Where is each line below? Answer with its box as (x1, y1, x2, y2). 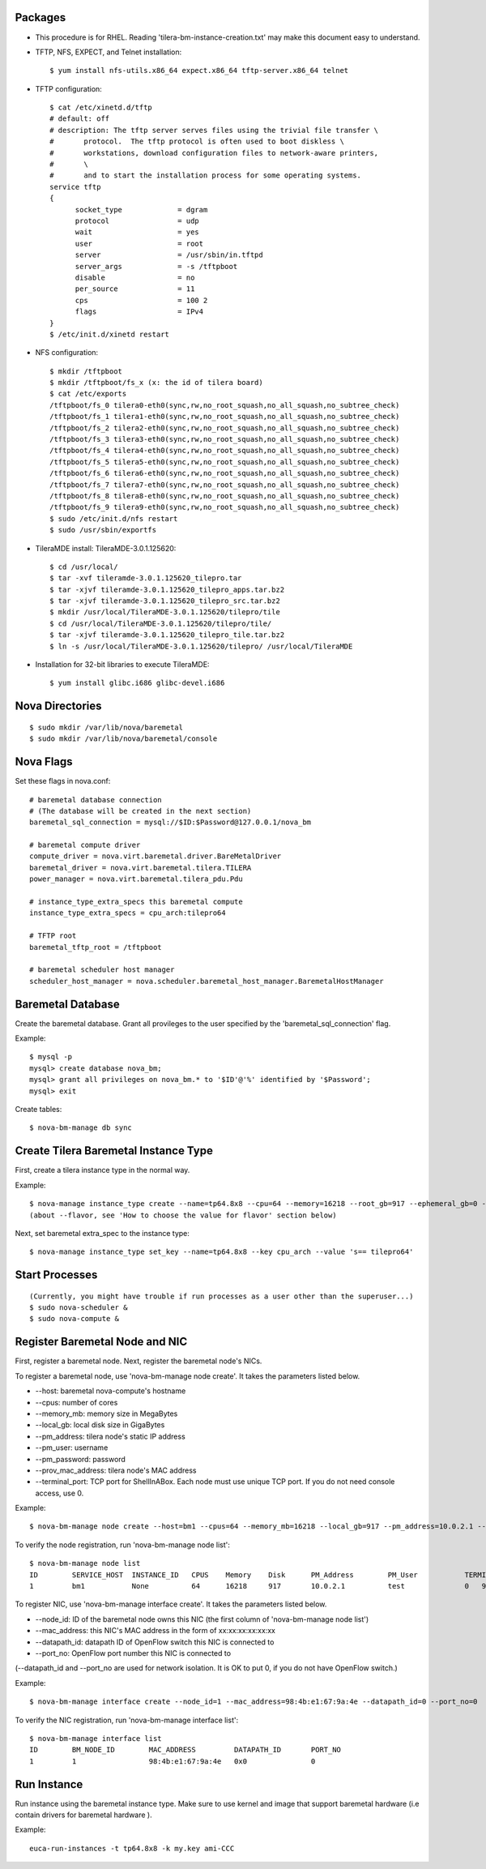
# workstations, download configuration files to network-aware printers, (49, 148, 379, 157)
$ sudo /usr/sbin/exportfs (49, 525, 157, 535)
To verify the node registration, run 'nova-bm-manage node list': (15, 1540, 230, 1550)
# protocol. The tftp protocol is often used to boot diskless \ (49, 137, 344, 146)
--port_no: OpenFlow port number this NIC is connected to (35, 1648, 231, 1657)
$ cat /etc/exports (49, 389, 127, 399)
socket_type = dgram (75, 205, 208, 214)
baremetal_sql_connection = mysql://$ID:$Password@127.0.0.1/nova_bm (29, 818, 312, 827)
